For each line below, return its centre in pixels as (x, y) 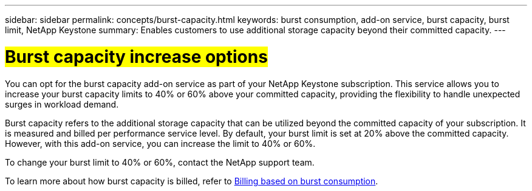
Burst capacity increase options (136, 57)
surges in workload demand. (62, 104)
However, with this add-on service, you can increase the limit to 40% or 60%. (160, 143)
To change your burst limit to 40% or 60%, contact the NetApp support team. (160, 162)
